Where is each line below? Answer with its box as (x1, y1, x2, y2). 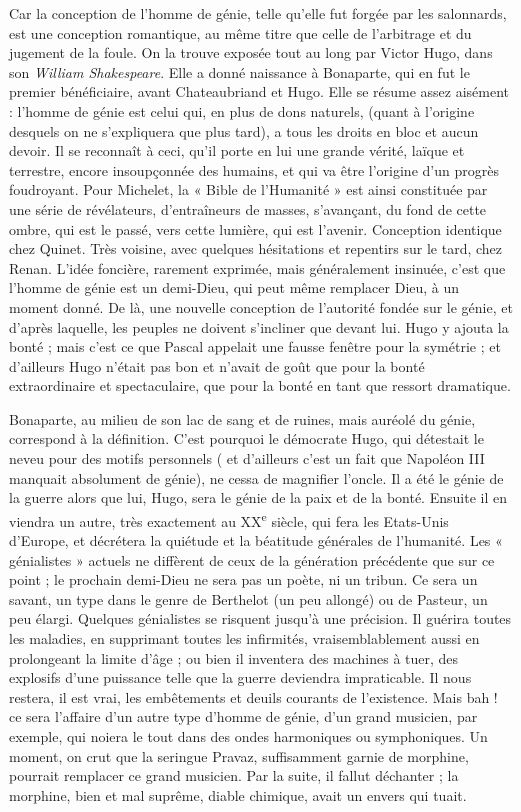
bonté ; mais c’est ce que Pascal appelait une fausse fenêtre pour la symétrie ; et (9, 336, 501, 357)
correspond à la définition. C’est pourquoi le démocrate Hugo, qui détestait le (9, 428, 484, 449)
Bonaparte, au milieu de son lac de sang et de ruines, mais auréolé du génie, (9, 408, 476, 429)
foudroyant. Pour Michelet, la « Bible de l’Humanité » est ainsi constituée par (9, 179, 488, 200)
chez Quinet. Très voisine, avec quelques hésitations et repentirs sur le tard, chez (9, 238, 503, 259)
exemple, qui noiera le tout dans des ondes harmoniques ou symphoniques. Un (9, 726, 488, 747)
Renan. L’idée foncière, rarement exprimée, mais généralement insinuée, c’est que (9, 257, 506, 278)
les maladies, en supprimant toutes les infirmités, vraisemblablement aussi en (9, 628, 480, 649)
